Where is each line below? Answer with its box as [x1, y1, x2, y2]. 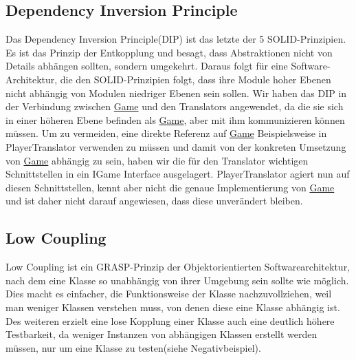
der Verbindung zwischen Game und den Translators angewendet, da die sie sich [5, 99, 344, 114]
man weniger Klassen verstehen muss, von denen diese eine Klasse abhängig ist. [5, 299, 340, 314]
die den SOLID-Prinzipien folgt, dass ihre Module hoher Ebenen [60, 72, 331, 86]
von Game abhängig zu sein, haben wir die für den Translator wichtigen [5, 153, 309, 167]
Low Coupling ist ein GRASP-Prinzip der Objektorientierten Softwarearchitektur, [5, 260, 351, 274]
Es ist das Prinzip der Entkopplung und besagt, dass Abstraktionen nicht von [5, 45, 333, 59]
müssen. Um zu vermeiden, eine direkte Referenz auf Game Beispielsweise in [5, 126, 327, 140]
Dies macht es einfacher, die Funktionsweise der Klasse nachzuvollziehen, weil [5, 286, 332, 301]
